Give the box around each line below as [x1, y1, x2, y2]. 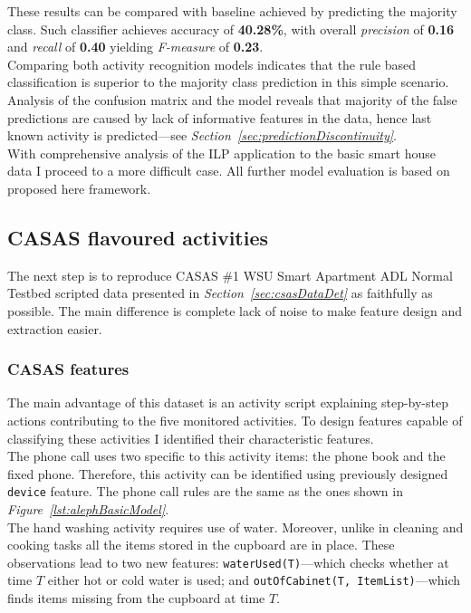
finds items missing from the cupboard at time [7, 589, 265, 608]
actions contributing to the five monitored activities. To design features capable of [7, 410, 463, 429]
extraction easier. [7, 319, 102, 338]
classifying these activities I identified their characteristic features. [7, 428, 374, 447]
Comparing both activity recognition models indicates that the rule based [7, 54, 417, 73]
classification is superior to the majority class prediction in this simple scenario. [7, 72, 449, 91]
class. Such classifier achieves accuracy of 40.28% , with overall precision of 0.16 [7, 19, 455, 38]
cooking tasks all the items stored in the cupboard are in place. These [7, 535, 395, 554]
